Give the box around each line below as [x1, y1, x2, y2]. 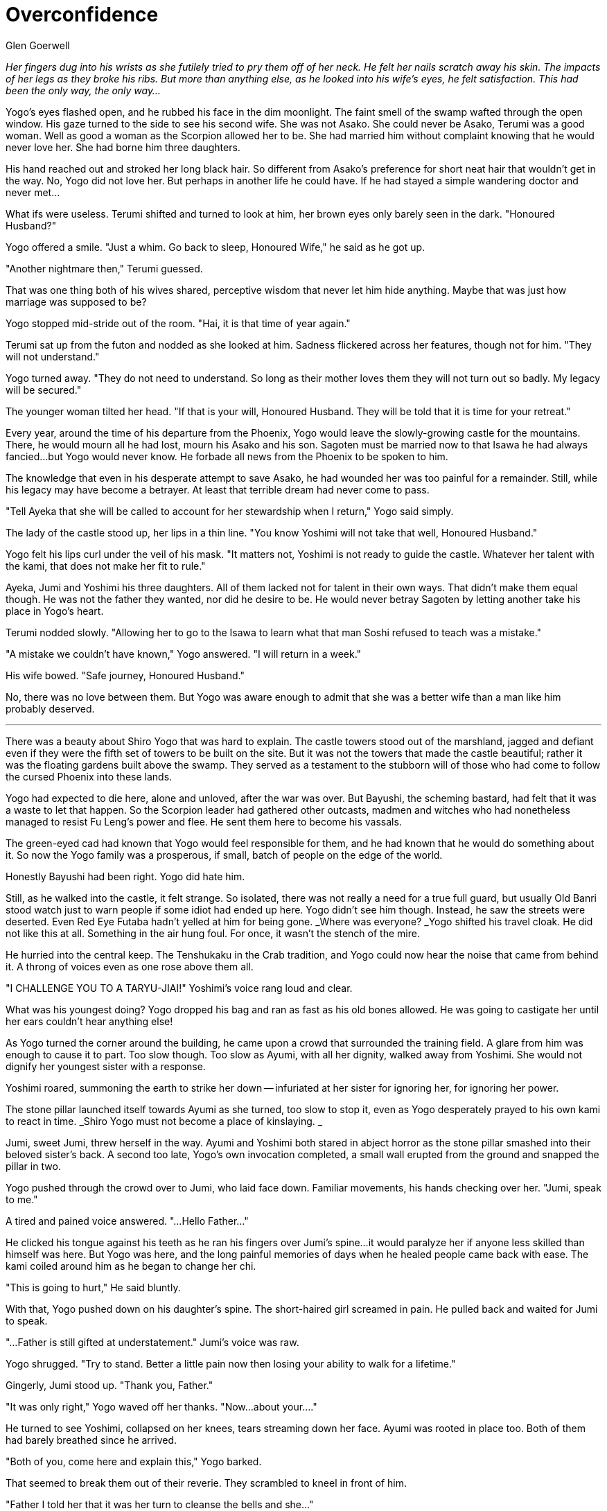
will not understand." [6, 350, 100, 363]
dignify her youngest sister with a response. [6, 1060, 206, 1072]
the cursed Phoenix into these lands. [6, 770, 173, 783]
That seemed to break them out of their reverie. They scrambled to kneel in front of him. [6, 1476, 407, 1489]
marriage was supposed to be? [6, 295, 147, 308]
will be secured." [6, 383, 82, 396]
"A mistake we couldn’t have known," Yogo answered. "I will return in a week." [6, 647, 362, 660]
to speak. [6, 1314, 48, 1327]
